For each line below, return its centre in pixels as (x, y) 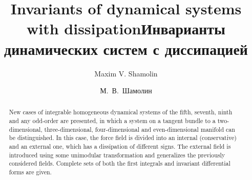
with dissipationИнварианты (126, 28)
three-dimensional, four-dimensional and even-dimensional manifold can (140, 129)
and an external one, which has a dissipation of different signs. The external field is (120, 146)
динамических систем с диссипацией (126, 48)
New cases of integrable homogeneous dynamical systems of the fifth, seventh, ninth (121, 112)
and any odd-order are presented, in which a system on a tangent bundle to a (112, 121)
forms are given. (30, 172)
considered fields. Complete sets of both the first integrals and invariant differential (120, 163)
